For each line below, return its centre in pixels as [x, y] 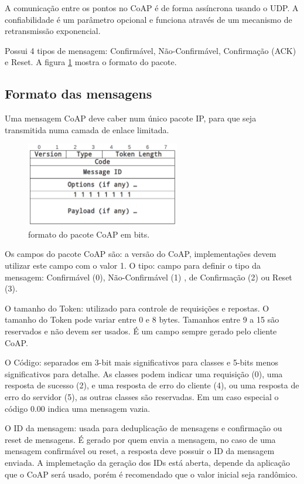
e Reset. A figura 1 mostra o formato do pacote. [91, 62]
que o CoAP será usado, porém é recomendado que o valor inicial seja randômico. [151, 474]
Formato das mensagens [78, 94]
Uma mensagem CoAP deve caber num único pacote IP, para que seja [131, 118]
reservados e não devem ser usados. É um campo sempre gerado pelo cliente [141, 331]
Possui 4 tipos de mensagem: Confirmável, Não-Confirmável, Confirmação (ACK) [151, 50]
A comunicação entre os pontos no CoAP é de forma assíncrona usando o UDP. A [152, 8]
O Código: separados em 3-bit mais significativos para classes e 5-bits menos [142, 362]
